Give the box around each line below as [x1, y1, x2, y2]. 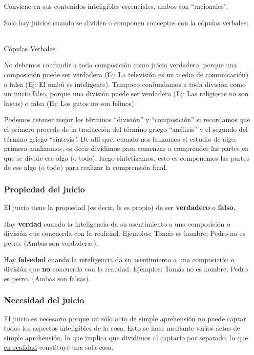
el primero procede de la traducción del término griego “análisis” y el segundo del [4, 124, 248, 134]
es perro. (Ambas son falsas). [4, 273, 91, 283]
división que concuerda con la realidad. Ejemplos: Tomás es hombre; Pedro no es [4, 228, 246, 238]
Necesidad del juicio [4, 294, 85, 306]
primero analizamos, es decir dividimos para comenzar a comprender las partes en [4, 143, 249, 153]
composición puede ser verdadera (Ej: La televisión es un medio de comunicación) [4, 69, 249, 79]
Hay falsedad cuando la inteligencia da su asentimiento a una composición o [4, 254, 234, 264]
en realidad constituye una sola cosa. [4, 342, 114, 352]
